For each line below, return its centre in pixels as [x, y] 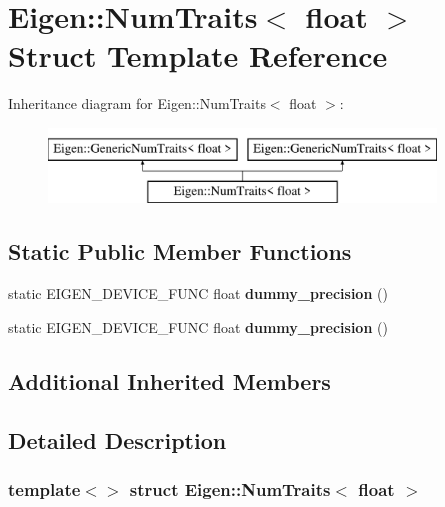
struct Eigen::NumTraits [230, 488]
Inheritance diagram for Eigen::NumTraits [137, 103]
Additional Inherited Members [169, 380]
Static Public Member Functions [180, 251]
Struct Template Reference [198, 55]
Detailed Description [117, 439]
